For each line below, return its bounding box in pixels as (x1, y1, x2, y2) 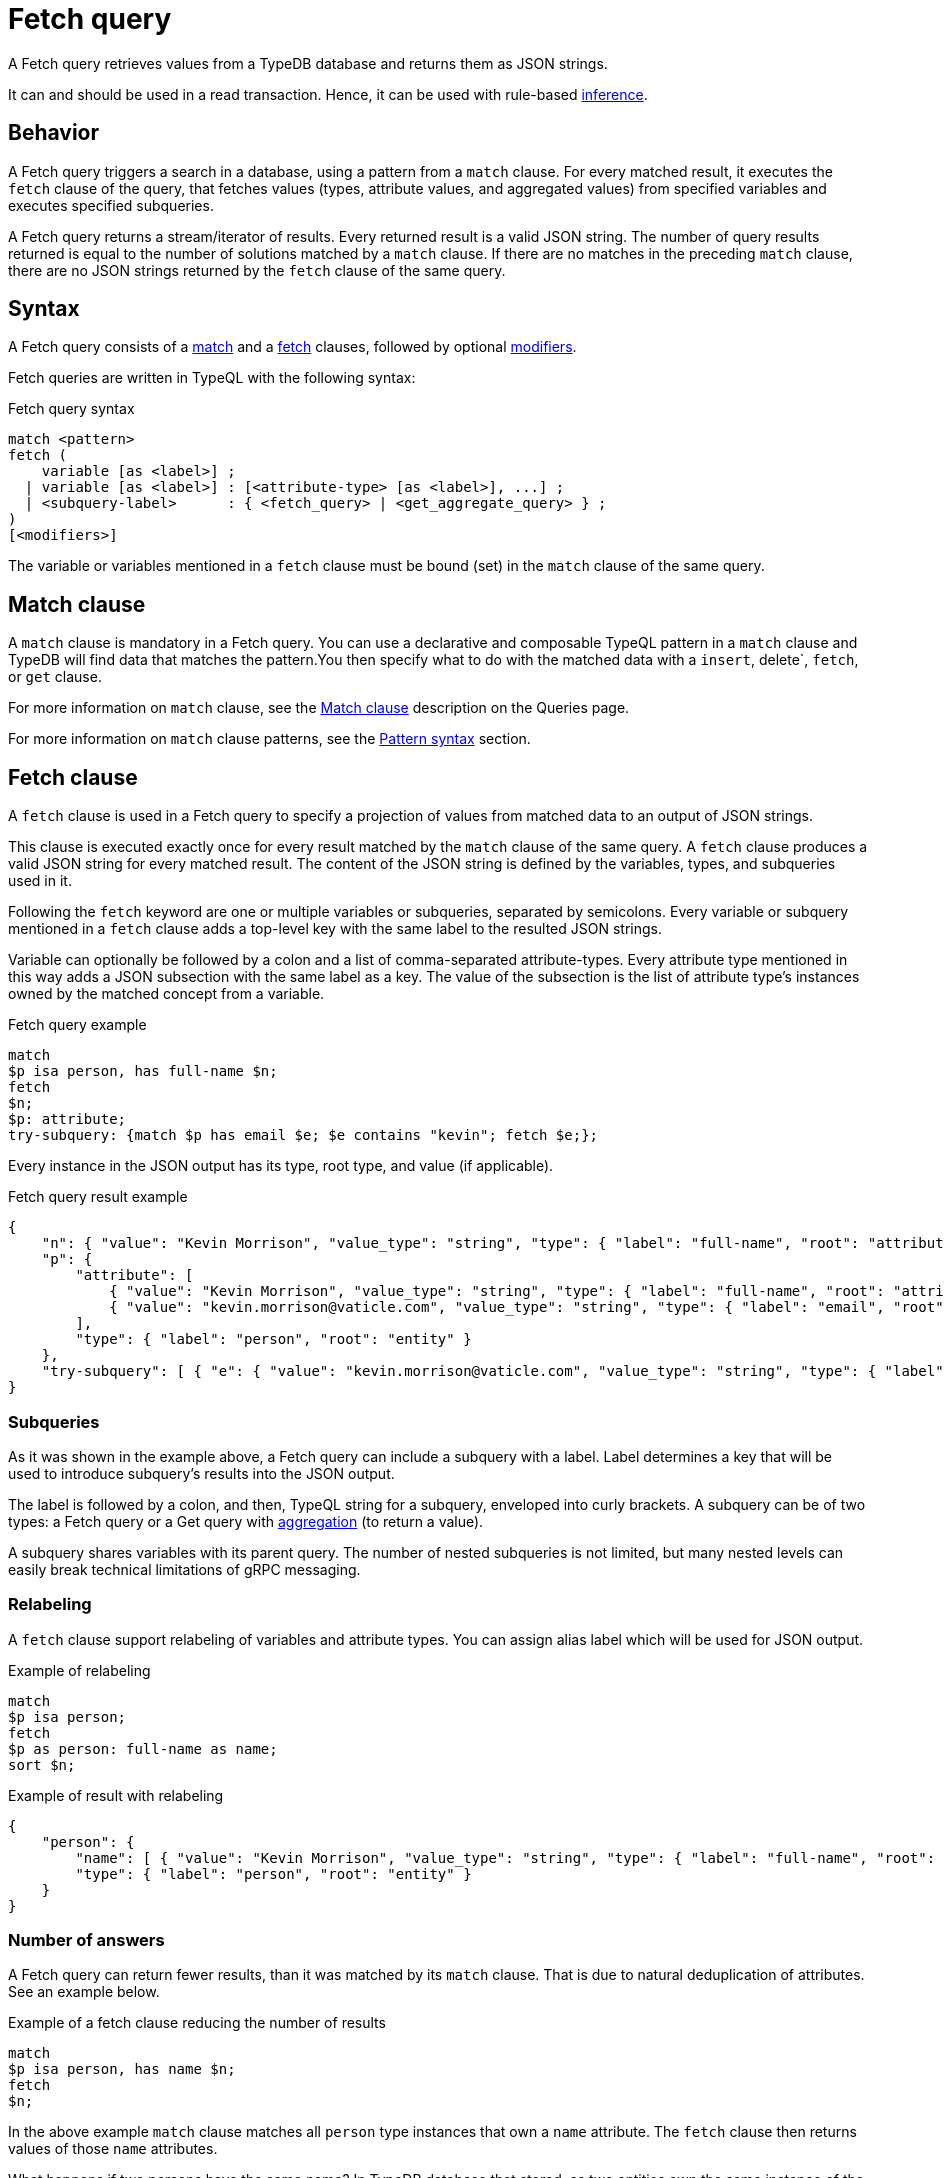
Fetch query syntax (8, 400, 135, 418)
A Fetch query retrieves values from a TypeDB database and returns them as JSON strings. (8, 54, 608, 72)
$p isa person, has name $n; (8, 2061, 236, 2078)
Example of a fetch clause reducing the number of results (8, 2014, 386, 2032)
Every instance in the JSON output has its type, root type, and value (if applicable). (8, 1157, 554, 1175)
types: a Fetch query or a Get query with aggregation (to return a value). (8, 1512, 484, 1530)
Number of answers (8, 1930, 165, 1950)
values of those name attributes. (8, 2140, 218, 2158)
